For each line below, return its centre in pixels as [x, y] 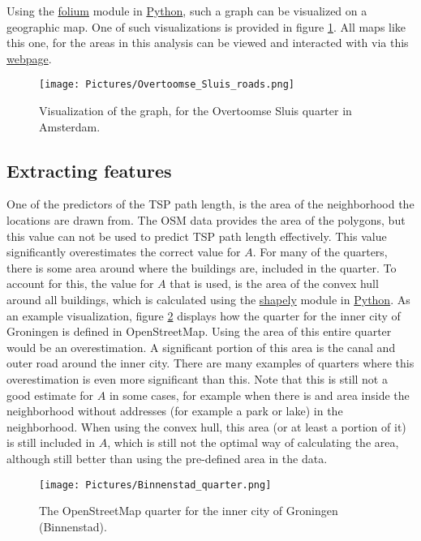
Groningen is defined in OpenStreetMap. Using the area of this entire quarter [199, 331]
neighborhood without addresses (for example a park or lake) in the [175, 411]
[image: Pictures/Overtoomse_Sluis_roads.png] [167, 85]
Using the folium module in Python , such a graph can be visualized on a [187, 11]
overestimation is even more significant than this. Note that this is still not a [197, 378]
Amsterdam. [70, 126]
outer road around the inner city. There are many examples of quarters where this [210, 363]
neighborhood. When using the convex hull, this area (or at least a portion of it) [206, 426]
